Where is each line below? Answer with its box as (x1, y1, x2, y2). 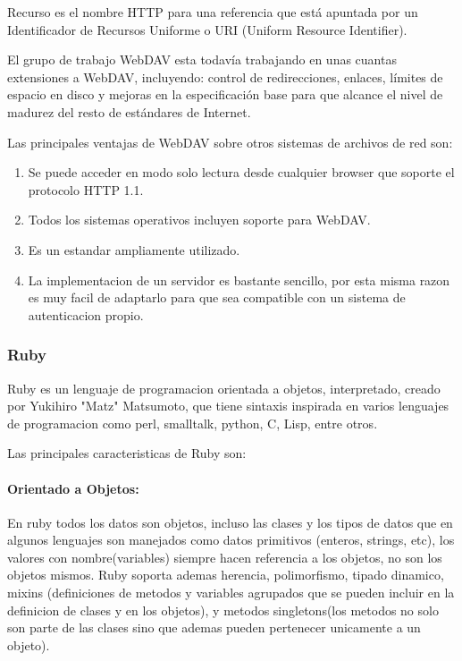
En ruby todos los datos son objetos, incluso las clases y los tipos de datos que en (7, 513, 453, 531)
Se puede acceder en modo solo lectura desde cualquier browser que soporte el (28, 163, 455, 182)
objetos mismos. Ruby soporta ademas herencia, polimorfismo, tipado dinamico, (7, 565, 444, 584)
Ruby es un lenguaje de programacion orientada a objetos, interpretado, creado (7, 378, 441, 397)
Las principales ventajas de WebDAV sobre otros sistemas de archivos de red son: (7, 132, 453, 151)
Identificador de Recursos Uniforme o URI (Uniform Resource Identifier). (7, 20, 407, 38)
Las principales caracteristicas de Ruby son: (7, 444, 247, 462)
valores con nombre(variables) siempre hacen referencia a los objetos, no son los (7, 547, 442, 566)
